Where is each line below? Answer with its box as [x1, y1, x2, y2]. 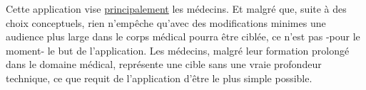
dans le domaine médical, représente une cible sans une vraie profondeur [6, 57, 322, 72]
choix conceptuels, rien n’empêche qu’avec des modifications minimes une [6, 15, 326, 30]
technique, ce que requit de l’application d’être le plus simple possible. [6, 70, 312, 85]
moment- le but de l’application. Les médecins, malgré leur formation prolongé [6, 43, 350, 57]
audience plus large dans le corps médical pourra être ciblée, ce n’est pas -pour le [6, 29, 360, 44]
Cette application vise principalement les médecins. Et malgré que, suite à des [6, 1, 347, 16]
